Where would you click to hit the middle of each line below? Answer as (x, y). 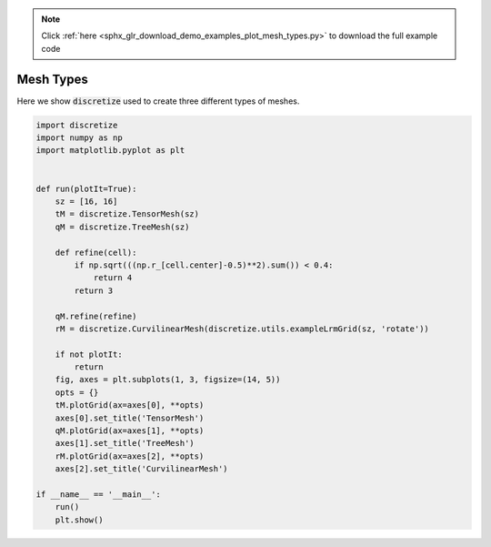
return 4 (113, 278)
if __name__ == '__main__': (98, 495)
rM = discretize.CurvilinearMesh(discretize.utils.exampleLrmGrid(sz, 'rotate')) (242, 329)
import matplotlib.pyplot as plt (110, 151)
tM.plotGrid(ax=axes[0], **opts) (130, 405)
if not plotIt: (89, 354)
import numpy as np (79, 138)
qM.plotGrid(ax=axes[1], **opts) (130, 431)
